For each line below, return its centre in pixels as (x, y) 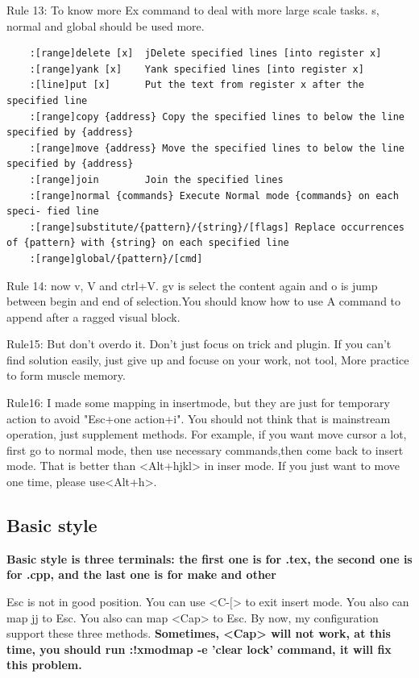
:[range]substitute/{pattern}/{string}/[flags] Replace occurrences (217, 227)
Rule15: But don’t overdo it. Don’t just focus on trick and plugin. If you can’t (199, 344)
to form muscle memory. (66, 375)
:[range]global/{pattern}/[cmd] (116, 258)
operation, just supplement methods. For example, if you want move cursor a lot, (207, 434)
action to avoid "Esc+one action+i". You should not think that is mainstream (199, 418)
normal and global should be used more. (106, 25)
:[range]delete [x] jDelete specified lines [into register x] (205, 54)
